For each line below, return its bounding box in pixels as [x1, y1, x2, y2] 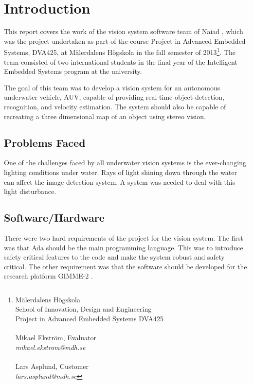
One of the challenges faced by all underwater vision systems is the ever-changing [4, 157, 246, 168]
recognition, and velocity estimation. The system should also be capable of [4, 101, 226, 111]
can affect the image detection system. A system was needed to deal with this [4, 176, 235, 187]
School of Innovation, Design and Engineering [15, 304, 152, 314]
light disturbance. [4, 186, 56, 196]
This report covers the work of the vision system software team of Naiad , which [4, 26, 243, 36]
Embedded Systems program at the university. [4, 66, 142, 76]
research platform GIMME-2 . [4, 271, 93, 281]
